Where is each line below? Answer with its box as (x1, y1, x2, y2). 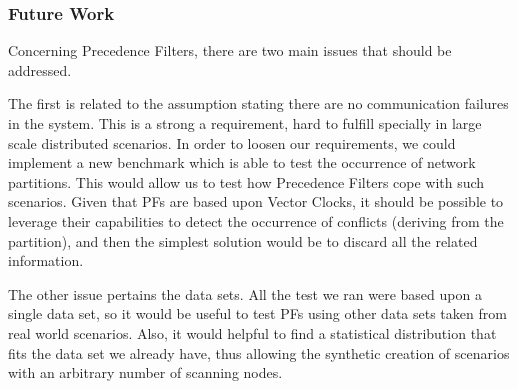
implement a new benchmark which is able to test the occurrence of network (8, 152, 476, 173)
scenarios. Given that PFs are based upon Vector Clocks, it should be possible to (8, 191, 504, 212)
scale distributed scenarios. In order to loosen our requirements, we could (8, 132, 456, 153)
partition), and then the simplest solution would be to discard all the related (8, 230, 478, 251)
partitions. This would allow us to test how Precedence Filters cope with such (8, 171, 485, 192)
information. (8, 250, 84, 271)
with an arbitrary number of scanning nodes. (8, 362, 283, 383)
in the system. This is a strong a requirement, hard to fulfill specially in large (8, 113, 482, 133)
